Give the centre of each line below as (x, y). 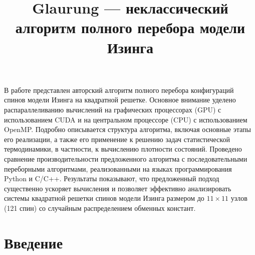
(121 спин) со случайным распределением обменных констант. (100, 208)
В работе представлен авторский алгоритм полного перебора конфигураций (119, 90)
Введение (34, 242)
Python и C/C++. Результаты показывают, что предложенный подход (112, 178)
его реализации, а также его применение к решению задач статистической (117, 139)
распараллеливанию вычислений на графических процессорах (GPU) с (113, 109)
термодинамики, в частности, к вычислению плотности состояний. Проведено (123, 149)
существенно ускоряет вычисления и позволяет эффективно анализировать (118, 188)
